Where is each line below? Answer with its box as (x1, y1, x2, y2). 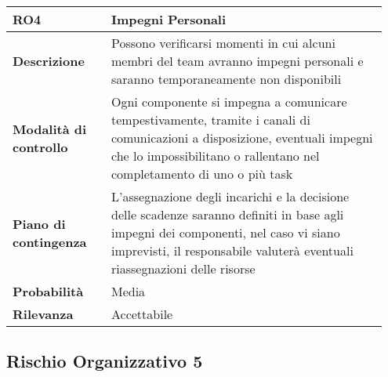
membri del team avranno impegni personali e (111, 52, 364, 70)
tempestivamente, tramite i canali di (111, 111, 310, 129)
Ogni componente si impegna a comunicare (111, 92, 347, 111)
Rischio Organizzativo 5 (6, 349, 203, 373)
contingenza (13, 232, 87, 251)
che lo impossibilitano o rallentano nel (111, 147, 320, 165)
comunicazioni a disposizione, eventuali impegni (111, 129, 373, 147)
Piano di (13, 214, 66, 233)
